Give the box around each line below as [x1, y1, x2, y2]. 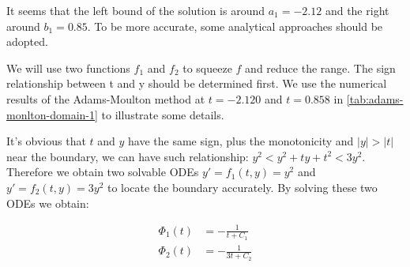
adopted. [6, 33, 48, 50]
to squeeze [182, 59, 232, 76]
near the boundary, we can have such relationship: [6, 148, 249, 164]
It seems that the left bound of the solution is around [6, 2, 265, 18]
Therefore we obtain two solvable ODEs [6, 164, 199, 180]
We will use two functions [6, 59, 130, 76]
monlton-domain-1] [6, 106, 98, 122]
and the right [325, 2, 389, 18]
